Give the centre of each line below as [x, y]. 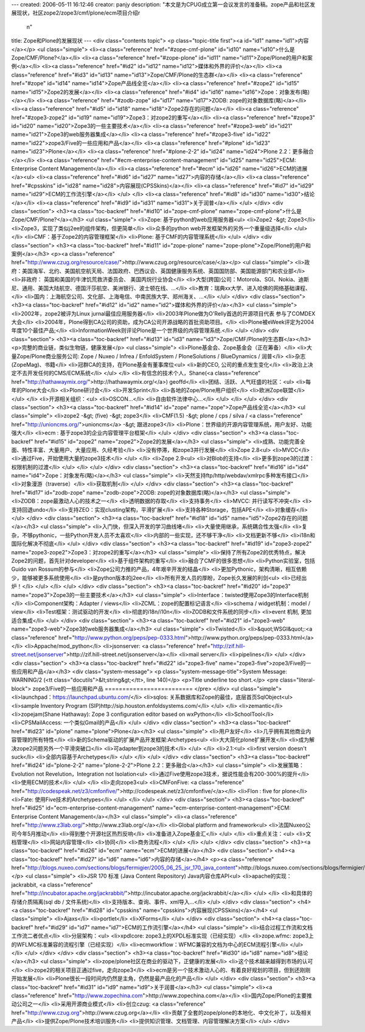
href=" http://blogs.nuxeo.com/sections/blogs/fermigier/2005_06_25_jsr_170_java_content [123, 868]
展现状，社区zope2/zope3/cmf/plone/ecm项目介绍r [76, 13]
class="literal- [298, 680]
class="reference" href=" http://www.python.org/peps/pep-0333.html [98, 637]
